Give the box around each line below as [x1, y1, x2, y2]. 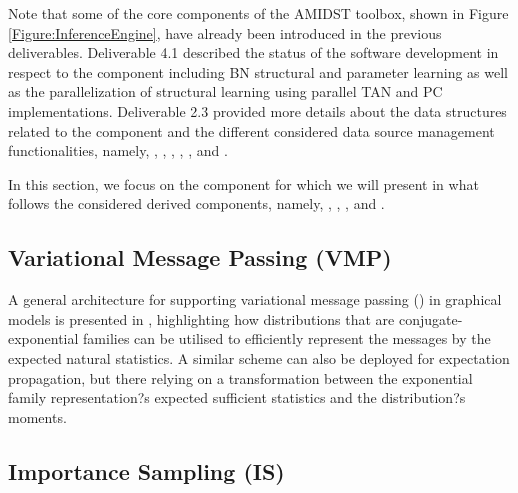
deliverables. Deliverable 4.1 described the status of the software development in [8, 42, 499, 63]
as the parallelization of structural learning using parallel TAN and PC [8, 81, 443, 102]
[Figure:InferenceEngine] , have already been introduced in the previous [8, 22, 442, 43]
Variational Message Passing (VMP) [8, 242, 392, 273]
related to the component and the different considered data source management [8, 120, 495, 141]
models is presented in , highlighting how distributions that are [8, 308, 395, 329]
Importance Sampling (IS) [8, 455, 285, 486]
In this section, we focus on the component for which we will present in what [8, 173, 479, 194]
